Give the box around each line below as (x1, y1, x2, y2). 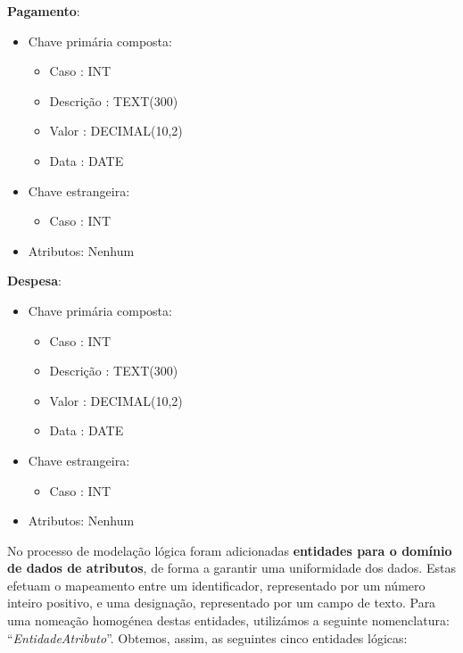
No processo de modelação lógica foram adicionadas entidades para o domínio (7, 541, 452, 559)
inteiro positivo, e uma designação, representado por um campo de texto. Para (7, 593, 436, 612)
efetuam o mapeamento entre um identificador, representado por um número (7, 575, 426, 594)
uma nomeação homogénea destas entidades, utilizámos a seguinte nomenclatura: (7, 611, 450, 630)
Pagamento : (7, 2, 80, 20)
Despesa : (7, 271, 62, 290)
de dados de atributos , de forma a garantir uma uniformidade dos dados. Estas (7, 558, 456, 577)
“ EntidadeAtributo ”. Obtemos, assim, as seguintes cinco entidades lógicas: (7, 628, 408, 647)
